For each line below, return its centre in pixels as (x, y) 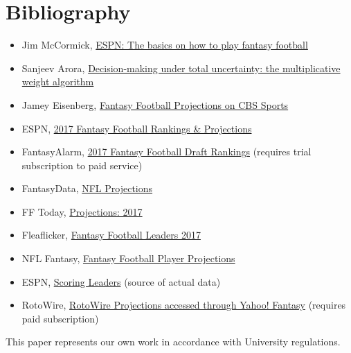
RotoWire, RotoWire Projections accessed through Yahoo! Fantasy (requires (184, 305)
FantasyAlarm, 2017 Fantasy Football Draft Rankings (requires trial (166, 152)
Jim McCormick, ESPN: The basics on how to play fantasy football (165, 45)
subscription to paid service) (82, 165)
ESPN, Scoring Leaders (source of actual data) (121, 281)
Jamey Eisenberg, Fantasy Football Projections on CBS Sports (155, 104)
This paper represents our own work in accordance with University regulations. (173, 342)
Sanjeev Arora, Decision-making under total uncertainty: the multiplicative (181, 68)
